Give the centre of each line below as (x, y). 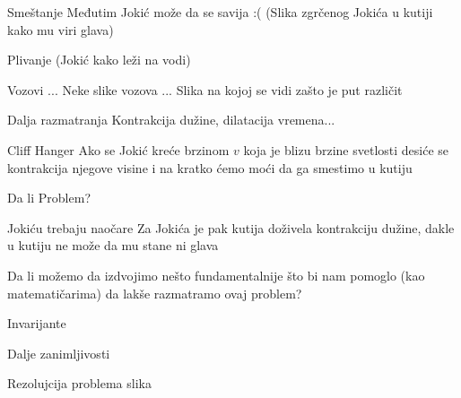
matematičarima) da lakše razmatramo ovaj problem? (155, 293)
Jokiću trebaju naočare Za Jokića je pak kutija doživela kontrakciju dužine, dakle (231, 227)
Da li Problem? (49, 198)
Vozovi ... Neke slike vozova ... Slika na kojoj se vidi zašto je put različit (205, 89)
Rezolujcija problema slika (79, 383)
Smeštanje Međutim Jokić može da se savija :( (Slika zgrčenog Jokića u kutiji (220, 12)
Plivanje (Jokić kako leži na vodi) (99, 60)
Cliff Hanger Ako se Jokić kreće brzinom (118, 149)
